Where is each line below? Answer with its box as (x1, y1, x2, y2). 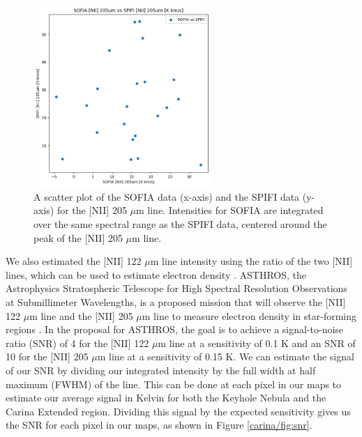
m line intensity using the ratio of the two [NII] (150, 254, 353, 268)
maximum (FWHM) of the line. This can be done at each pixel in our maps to (6, 376, 342, 391)
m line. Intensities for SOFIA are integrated (136, 203, 324, 217)
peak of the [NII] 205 (33, 230, 123, 245)
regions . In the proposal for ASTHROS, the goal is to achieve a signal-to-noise (6, 322, 344, 337)
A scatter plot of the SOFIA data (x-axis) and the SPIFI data (33, 189, 300, 204)
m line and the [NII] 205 (29, 308, 133, 323)
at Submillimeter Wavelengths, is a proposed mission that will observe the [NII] (6, 295, 346, 309)
